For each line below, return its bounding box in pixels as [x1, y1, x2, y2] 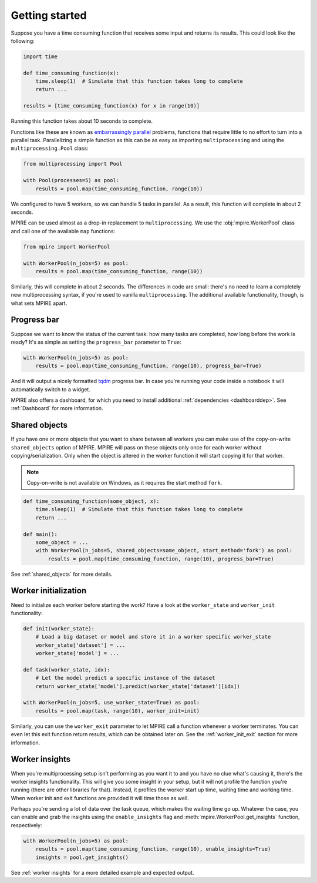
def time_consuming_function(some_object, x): [23, 498, 160, 505]
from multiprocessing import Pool [23, 160, 123, 167]
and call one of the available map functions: [11, 227, 116, 234]
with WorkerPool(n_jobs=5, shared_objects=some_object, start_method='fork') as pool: [35, 547, 293, 554]
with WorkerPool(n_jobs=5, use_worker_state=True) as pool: [23, 699, 200, 706]
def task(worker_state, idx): [23, 666, 110, 673]
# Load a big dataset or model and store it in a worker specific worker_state [35, 633, 271, 640]
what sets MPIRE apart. [11, 300, 68, 307]
